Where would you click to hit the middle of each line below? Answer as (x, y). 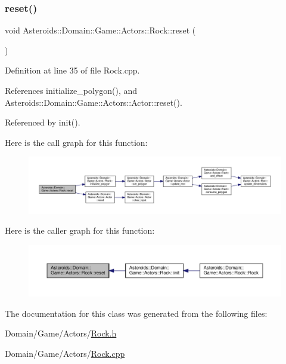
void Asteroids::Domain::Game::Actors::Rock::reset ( (100, 30)
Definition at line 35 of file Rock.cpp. (72, 70)
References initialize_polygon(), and (71, 90)
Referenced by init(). (43, 122)
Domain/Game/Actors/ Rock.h (61, 333)
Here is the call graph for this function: (76, 142)
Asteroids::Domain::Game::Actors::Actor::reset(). (94, 102)
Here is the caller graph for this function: (80, 230)
